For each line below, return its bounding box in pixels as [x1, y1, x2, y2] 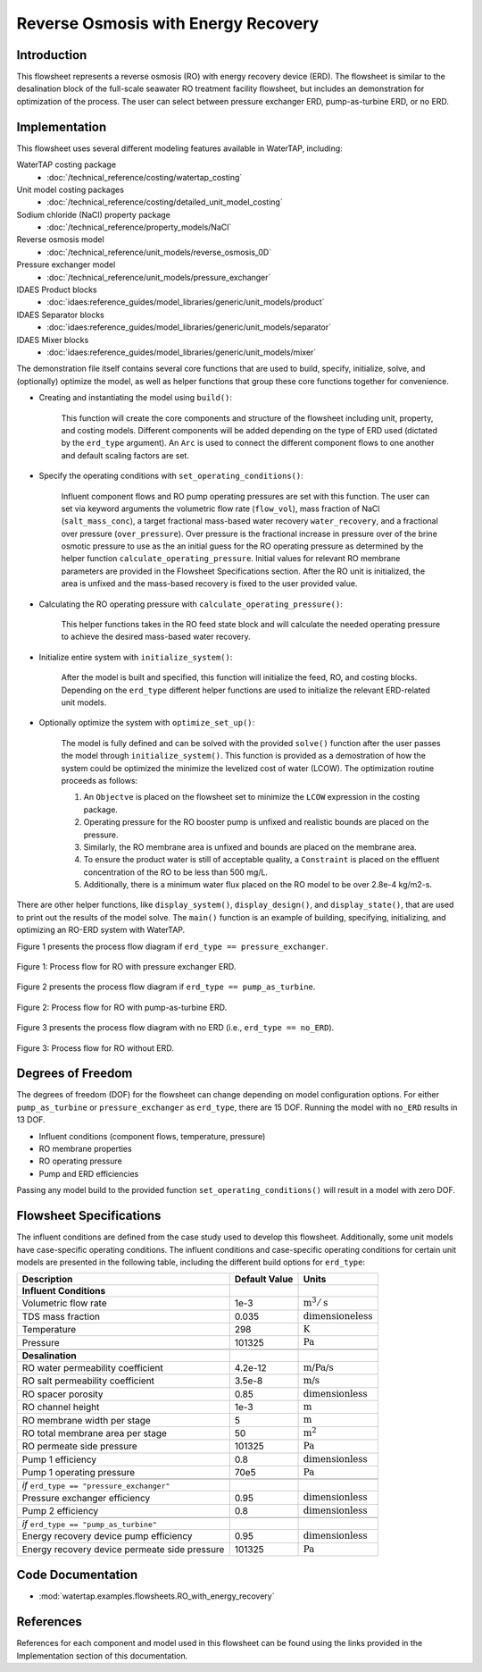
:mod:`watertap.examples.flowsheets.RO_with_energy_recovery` [38, 1591, 275, 1601]
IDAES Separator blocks [16, 309, 104, 320]
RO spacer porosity [21, 1388, 104, 1400]
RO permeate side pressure [21, 1440, 137, 1452]
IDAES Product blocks [16, 284, 97, 295]
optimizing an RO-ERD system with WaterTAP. [16, 925, 186, 936]
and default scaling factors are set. [61, 450, 189, 460]
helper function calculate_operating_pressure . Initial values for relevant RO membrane [61, 553, 401, 564]
